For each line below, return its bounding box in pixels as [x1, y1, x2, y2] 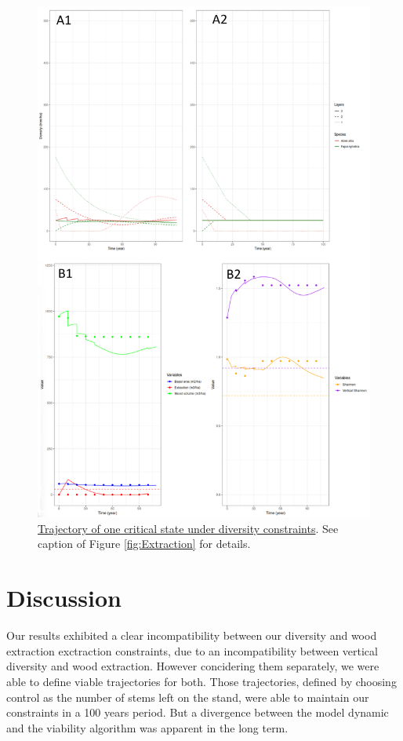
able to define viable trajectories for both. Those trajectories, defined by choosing [6, 673, 397, 689]
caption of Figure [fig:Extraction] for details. [38, 535, 251, 552]
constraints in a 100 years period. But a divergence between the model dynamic [6, 704, 389, 721]
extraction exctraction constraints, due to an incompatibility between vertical [6, 642, 378, 659]
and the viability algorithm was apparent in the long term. [6, 719, 289, 736]
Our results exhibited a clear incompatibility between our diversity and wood [6, 627, 377, 644]
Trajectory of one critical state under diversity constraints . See [38, 520, 339, 536]
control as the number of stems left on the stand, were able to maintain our [6, 688, 369, 705]
